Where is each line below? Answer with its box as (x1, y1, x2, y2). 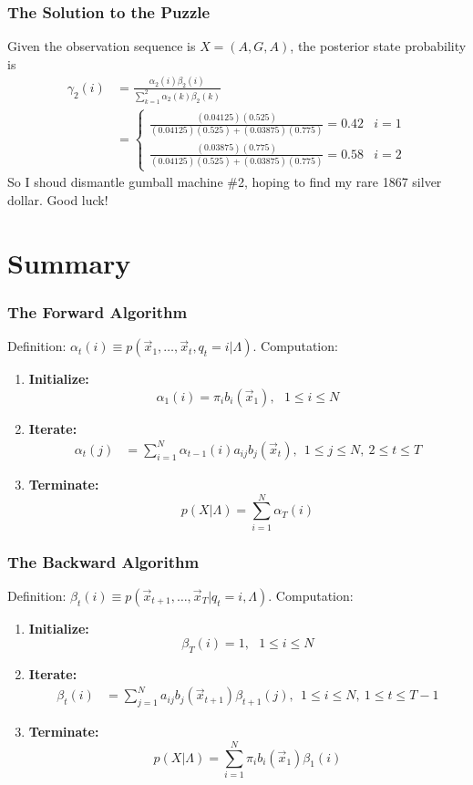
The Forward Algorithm (7, 300, 188, 323)
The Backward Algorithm (7, 550, 200, 573)
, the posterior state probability (290, 36, 467, 56)
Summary (7, 243, 131, 281)
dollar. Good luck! (7, 191, 108, 209)
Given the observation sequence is (7, 36, 196, 56)
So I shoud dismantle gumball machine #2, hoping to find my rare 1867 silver (7, 172, 442, 191)
